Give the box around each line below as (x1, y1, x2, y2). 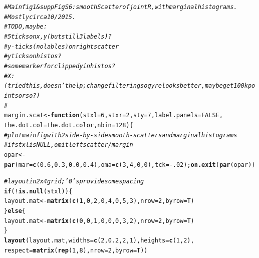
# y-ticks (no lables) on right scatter (4, 43, 119, 50)
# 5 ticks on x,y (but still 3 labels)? (4, 33, 112, 40)
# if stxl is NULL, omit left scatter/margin (4, 141, 133, 149)
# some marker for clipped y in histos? (4, 62, 115, 70)
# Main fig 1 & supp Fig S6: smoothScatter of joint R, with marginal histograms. (4, 4, 237, 11)
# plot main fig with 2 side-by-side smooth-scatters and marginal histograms (4, 131, 237, 139)
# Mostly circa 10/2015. (4, 13, 76, 21)
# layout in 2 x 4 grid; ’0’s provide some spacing (4, 178, 144, 185)
